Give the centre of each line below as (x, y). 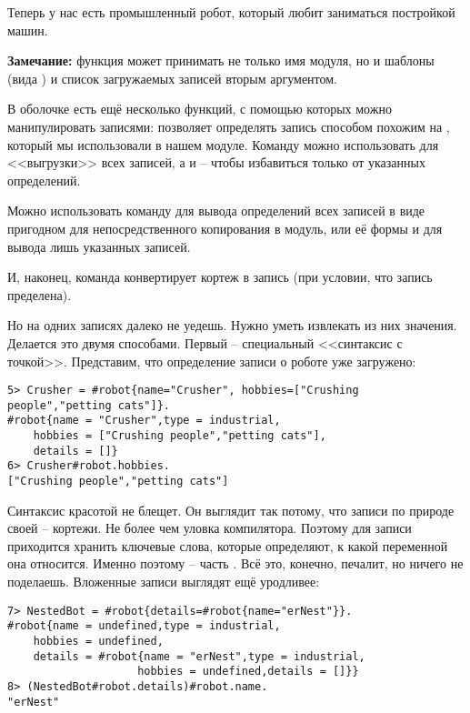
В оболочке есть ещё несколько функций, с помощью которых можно (200, 109)
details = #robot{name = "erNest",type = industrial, (199, 656)
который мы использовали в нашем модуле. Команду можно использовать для (223, 144)
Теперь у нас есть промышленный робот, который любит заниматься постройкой (231, 12)
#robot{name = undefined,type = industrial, (144, 626)
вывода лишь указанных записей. (99, 246)
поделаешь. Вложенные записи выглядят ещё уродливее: (164, 582)
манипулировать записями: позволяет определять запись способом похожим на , (229, 126)
